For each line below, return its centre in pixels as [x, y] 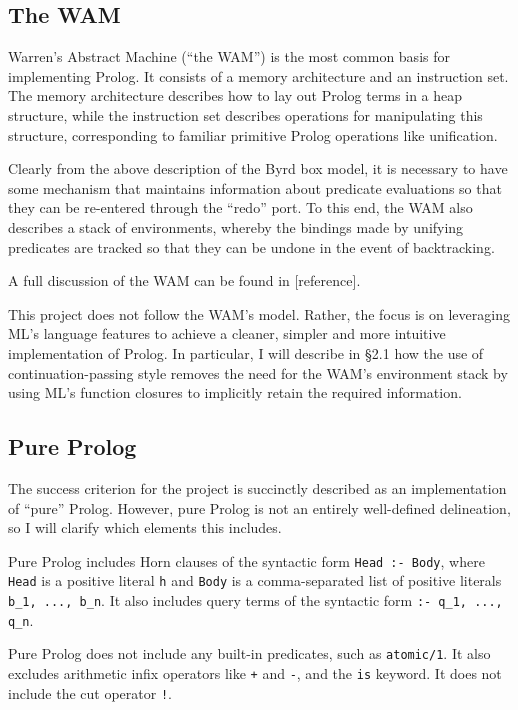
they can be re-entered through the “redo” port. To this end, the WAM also [240, 207]
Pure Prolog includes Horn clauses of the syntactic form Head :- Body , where [246, 560]
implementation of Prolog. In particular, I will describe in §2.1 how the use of [246, 352]
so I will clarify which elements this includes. [145, 527]
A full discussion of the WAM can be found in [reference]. [184, 280]
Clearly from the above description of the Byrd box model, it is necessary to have [258, 168]
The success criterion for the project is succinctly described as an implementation [257, 487]
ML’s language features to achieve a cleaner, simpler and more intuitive [227, 333]
